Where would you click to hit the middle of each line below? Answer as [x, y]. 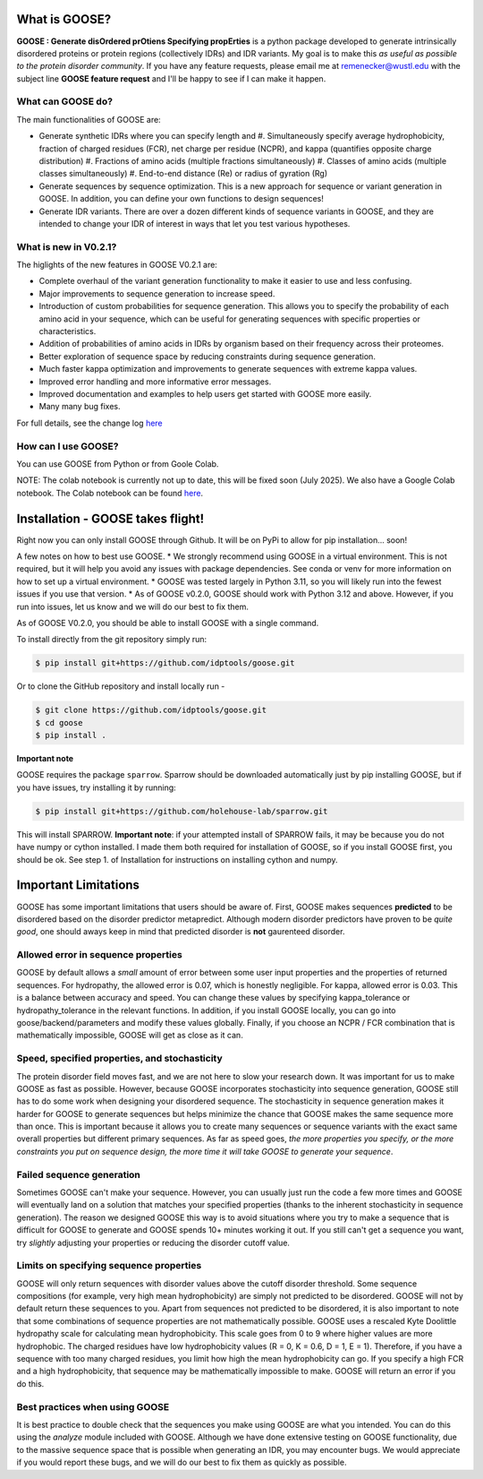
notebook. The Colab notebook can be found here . [110, 493]
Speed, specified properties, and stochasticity [119, 1059]
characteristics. [68, 331]
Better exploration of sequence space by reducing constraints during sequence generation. [207, 356]
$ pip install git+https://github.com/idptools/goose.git [165, 663]
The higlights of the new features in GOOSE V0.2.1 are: [117, 265]
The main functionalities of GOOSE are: [89, 119]
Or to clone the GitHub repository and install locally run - [121, 686]
